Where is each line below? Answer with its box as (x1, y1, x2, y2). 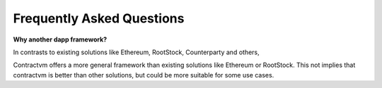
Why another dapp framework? (13, 35, 108, 44)
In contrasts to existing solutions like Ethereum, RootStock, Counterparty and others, (13, 48, 260, 56)
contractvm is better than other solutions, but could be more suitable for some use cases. (13, 70, 274, 79)
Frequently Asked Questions (13, 11, 185, 26)
